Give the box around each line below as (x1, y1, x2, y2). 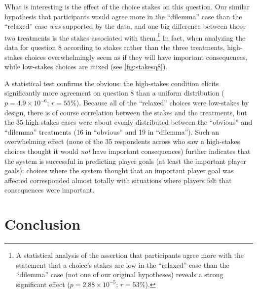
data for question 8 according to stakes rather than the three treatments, (4, 42, 225, 52)
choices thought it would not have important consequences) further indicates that (4, 146, 251, 156)
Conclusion (4, 214, 81, 234)
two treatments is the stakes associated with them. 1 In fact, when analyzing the (4, 31, 246, 43)
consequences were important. (4, 185, 95, 195)
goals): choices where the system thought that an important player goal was (4, 165, 234, 176)
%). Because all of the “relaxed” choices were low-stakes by (71, 98, 249, 107)
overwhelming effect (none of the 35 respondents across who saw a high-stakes (4, 136, 240, 146)
